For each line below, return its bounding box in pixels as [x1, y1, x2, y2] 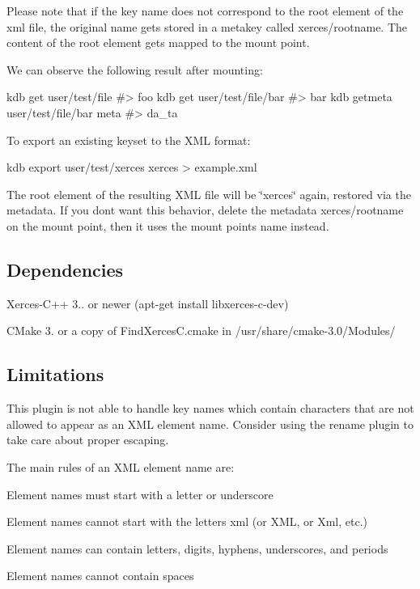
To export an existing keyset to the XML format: [6, 131, 251, 148]
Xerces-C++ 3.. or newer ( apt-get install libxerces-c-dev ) [6, 294, 289, 311]
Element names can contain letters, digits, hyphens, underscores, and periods [6, 540, 388, 557]
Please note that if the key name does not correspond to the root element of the [6, 2, 404, 19]
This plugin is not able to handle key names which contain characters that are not [6, 400, 414, 417]
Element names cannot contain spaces [6, 567, 194, 584]
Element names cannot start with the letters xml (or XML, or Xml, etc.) [6, 513, 368, 530]
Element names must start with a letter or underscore [6, 485, 274, 502]
